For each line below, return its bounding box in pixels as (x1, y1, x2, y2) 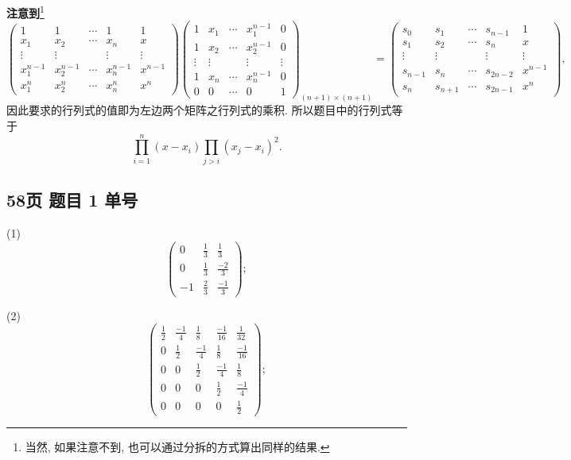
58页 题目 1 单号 (6, 187, 138, 212)
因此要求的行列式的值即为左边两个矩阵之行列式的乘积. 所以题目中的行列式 (6, 102, 392, 118)
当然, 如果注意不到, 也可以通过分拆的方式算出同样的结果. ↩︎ (25, 439, 330, 455)
